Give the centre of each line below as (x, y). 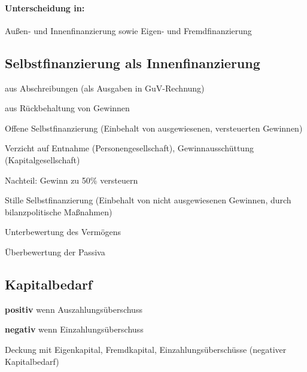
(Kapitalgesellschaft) (42, 159)
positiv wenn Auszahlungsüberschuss (74, 309)
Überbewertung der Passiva (55, 251)
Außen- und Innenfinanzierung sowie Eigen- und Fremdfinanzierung (128, 30)
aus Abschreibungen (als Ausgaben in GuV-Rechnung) (105, 88)
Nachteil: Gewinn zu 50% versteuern (72, 180)
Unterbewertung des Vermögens (63, 232)
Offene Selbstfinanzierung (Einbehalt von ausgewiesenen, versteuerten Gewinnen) (154, 128)
